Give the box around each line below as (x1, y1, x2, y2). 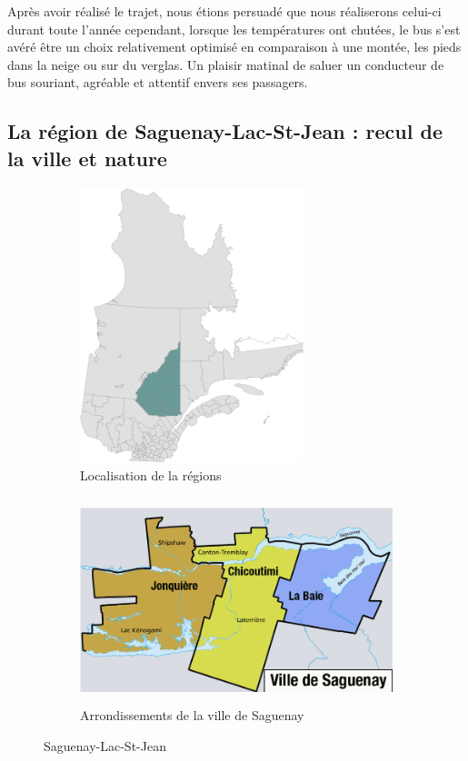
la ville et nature (7, 143, 167, 172)
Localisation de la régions (80, 465, 222, 484)
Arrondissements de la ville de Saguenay (80, 706, 304, 725)
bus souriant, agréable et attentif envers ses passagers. (7, 73, 308, 92)
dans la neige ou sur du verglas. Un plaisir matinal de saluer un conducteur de (7, 54, 444, 74)
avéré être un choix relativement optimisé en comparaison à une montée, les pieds (7, 37, 462, 56)
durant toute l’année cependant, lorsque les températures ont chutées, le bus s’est (7, 19, 461, 38)
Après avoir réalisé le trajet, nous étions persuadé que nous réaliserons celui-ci (7, 2, 442, 20)
